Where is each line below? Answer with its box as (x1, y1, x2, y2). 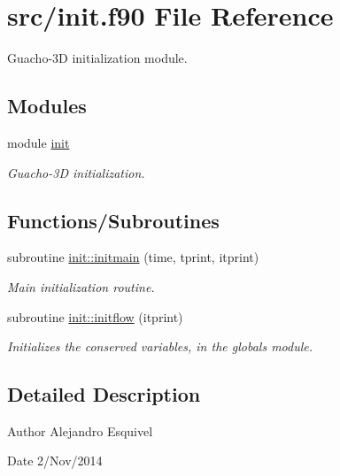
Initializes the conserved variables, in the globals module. (7, 337, 313, 356)
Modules (7, 92, 87, 119)
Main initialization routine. (7, 277, 155, 296)
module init (7, 133, 70, 151)
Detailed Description (7, 380, 201, 408)
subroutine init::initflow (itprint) (7, 307, 183, 326)
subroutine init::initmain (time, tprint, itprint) (7, 248, 259, 266)
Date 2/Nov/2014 (7, 451, 103, 470)
